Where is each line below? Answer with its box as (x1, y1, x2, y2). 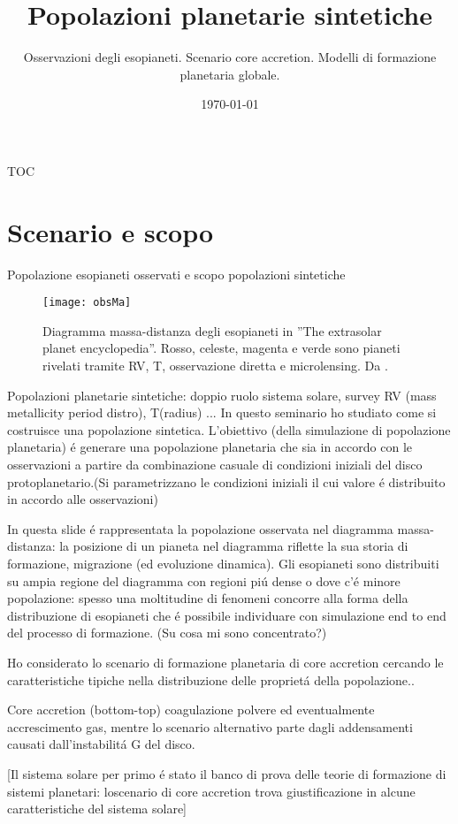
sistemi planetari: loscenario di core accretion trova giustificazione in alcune (7, 782, 416, 800)
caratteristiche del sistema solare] (7, 799, 187, 818)
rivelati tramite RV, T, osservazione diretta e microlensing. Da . (42, 356, 388, 375)
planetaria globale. (179, 65, 280, 83)
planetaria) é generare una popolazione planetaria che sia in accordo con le (7, 438, 412, 456)
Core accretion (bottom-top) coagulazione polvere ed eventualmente (7, 700, 375, 719)
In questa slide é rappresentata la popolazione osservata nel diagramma (7, 519, 393, 538)
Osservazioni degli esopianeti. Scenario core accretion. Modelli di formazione (23, 48, 437, 66)
